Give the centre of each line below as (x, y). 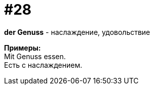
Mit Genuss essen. (35, 56)
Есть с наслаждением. (43, 65)
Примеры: (23, 48)
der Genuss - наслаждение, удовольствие (77, 32)
